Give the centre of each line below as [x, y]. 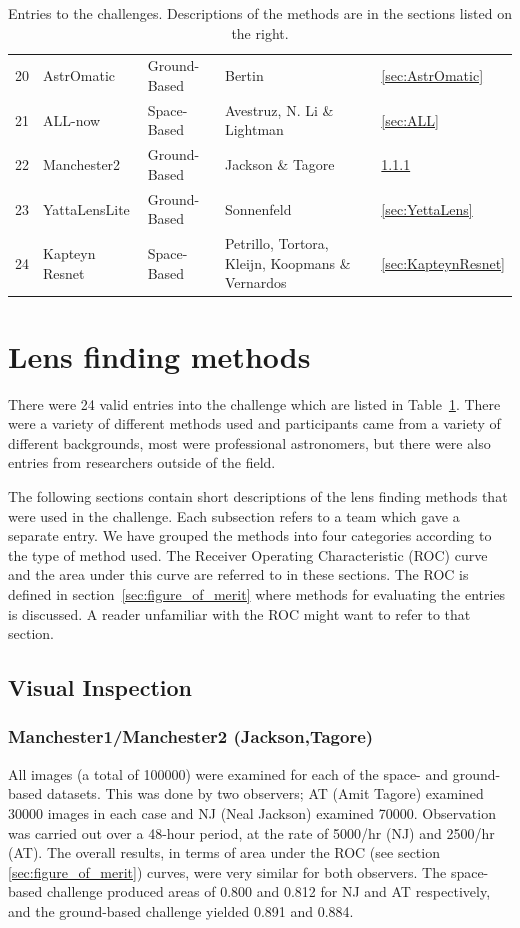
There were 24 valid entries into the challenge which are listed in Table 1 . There [254, 403]
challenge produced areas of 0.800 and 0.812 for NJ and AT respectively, [268, 891]
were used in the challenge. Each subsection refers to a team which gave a [234, 515]
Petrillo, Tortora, [276, 243]
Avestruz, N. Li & [279, 109]
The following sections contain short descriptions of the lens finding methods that [258, 495]
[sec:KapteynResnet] [443, 262]
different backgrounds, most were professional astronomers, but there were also [249, 442]
